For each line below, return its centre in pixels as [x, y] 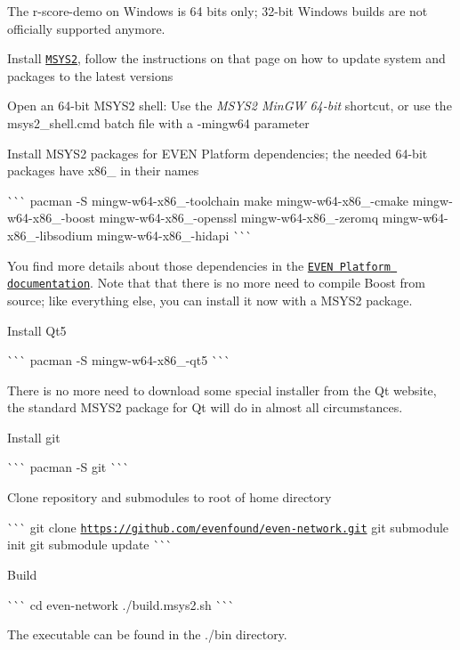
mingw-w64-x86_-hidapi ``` [174, 235]
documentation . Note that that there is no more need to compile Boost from [216, 283]
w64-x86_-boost [51, 218]
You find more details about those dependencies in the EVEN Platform [199, 265]
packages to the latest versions [90, 75]
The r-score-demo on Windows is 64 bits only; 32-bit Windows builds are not [218, 11]
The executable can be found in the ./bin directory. [147, 634]
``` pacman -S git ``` [68, 467]
